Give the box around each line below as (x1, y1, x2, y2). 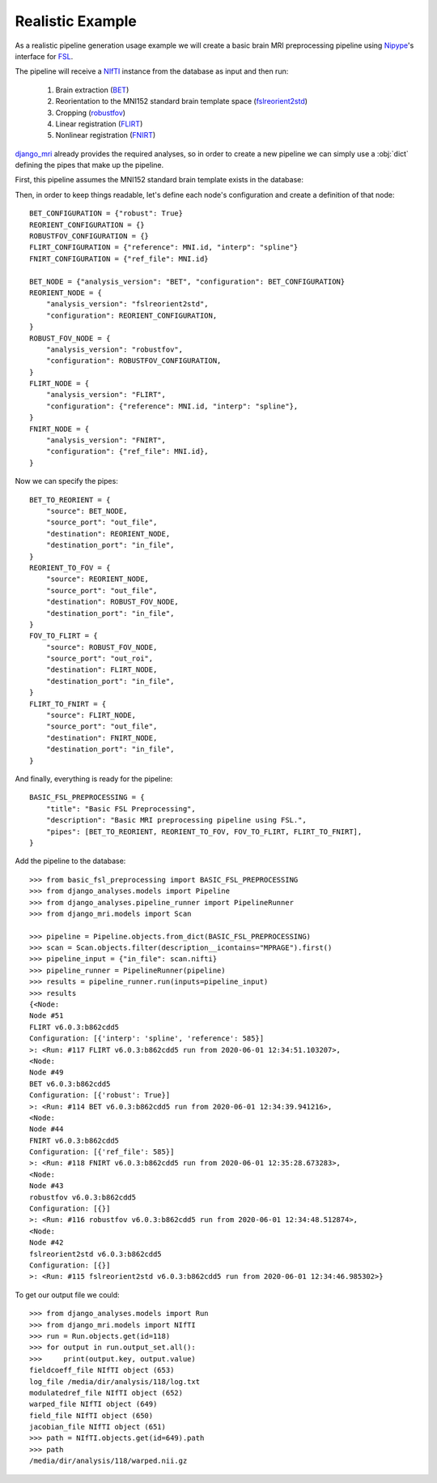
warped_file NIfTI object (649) (29, 1400, 158, 1409)
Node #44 (29, 1125, 64, 1134)
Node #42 (29, 1238, 64, 1247)
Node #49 (29, 1068, 64, 1077)
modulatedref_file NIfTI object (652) (29, 1388, 184, 1397)
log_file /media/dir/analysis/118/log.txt (29, 1377, 201, 1386)
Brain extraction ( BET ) (55, 85, 129, 95)
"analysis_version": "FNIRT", (45, 436, 166, 445)
